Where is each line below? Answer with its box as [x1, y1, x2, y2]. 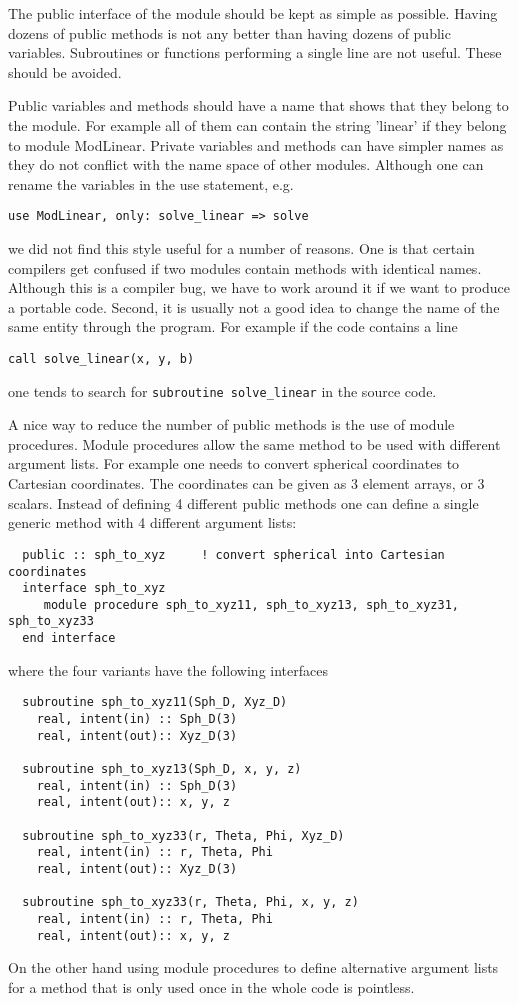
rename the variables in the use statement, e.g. [8, 173, 294, 194]
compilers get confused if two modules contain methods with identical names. [8, 257, 482, 278]
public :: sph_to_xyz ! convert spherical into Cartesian [22, 547, 445, 562]
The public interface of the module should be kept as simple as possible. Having [8, 3, 498, 23]
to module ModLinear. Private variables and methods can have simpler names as [8, 134, 504, 155]
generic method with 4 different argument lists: [8, 512, 297, 533]
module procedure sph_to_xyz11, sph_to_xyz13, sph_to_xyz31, [43, 597, 460, 612]
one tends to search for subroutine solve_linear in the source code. [8, 380, 437, 401]
